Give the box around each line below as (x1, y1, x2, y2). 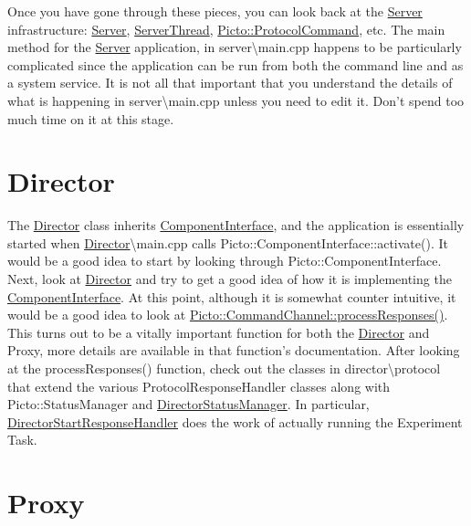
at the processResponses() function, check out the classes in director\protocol (7, 359, 441, 378)
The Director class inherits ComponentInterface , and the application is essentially (7, 216, 465, 235)
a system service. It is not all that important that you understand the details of (7, 73, 453, 92)
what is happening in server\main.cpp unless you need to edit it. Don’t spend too (7, 90, 465, 110)
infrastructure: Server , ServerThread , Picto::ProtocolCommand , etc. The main (7, 19, 445, 38)
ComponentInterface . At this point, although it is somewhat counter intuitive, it (7, 287, 456, 306)
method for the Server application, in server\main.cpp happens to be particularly (7, 37, 462, 57)
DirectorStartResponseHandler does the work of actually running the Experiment (7, 412, 463, 431)
